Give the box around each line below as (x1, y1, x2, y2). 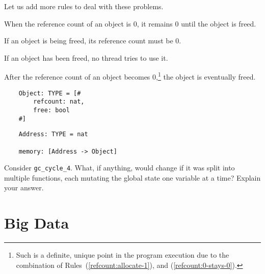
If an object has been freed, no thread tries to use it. (4, 52, 168, 63)
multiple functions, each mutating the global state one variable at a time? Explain (4, 172, 261, 183)
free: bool (33, 106, 70, 114)
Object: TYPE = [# (18, 89, 81, 97)
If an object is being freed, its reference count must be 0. (4, 35, 181, 46)
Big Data (4, 212, 69, 233)
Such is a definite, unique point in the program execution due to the (16, 250, 229, 260)
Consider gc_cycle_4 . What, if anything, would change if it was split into (4, 162, 235, 173)
